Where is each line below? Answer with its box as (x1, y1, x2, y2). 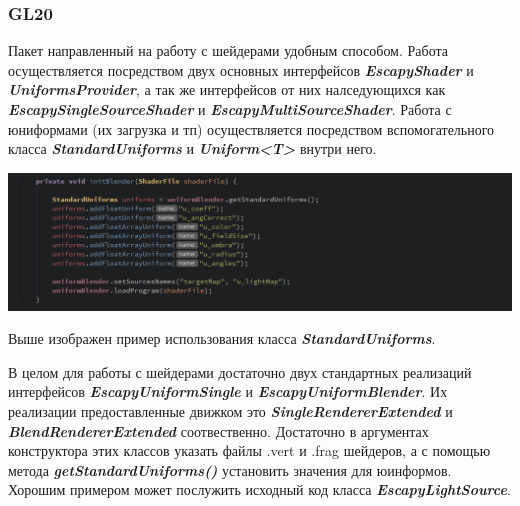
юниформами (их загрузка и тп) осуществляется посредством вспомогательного (8, 118, 495, 139)
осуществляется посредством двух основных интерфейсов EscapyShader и (8, 59, 474, 80)
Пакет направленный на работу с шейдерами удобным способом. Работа (8, 40, 448, 61)
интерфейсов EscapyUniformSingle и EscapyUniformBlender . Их (8, 381, 448, 402)
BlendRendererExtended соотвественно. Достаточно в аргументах (8, 420, 429, 441)
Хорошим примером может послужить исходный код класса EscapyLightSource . (8, 479, 511, 500)
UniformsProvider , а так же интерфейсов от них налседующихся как (8, 79, 446, 100)
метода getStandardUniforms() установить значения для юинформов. (8, 459, 452, 480)
